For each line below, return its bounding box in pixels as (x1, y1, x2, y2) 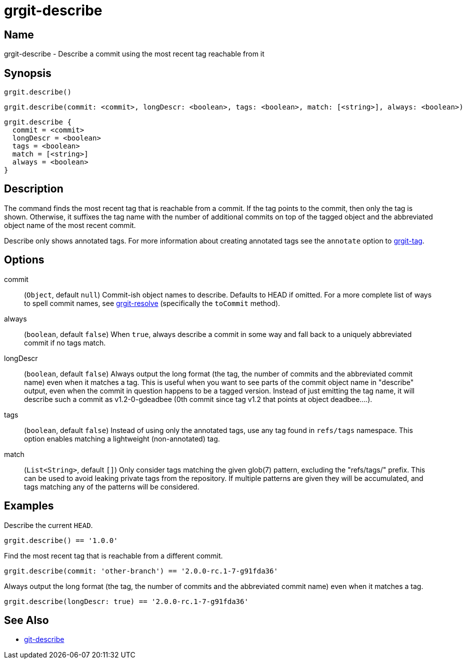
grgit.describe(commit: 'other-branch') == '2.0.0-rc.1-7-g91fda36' (4, 566, 278, 575)
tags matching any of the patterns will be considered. (24, 482, 199, 491)
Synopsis (4, 66, 51, 79)
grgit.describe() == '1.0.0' (4, 536, 118, 544)
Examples (4, 499, 54, 512)
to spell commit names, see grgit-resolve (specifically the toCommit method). (24, 298, 280, 307)
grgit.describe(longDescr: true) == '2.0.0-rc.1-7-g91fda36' (4, 597, 248, 605)
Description (4, 182, 63, 195)
